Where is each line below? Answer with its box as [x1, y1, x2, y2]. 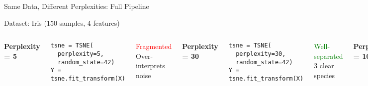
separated [314, 50, 343, 61]
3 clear [314, 60, 334, 71]
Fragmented [135, 41, 172, 51]
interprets [135, 60, 165, 71]
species [314, 70, 335, 80]
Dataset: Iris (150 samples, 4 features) [4, 17, 120, 28]
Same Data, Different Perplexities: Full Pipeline [4, 1, 149, 11]
